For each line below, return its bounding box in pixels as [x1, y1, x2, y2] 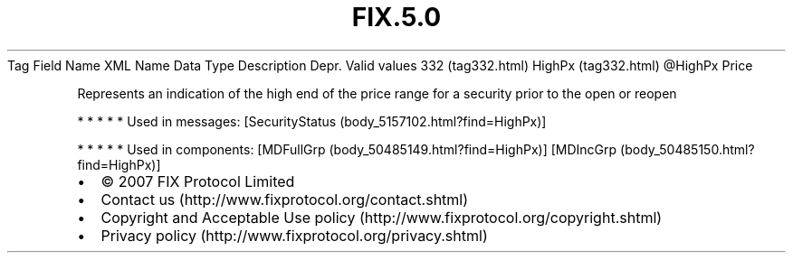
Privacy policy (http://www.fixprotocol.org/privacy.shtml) [100, 226, 488, 245]
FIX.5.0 [351, 2, 442, 32]
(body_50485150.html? [620, 141, 755, 157]
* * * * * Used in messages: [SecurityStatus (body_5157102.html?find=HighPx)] [77, 113, 547, 129]
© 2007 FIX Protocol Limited [100, 172, 295, 190]
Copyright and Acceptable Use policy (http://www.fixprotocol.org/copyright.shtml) [100, 208, 663, 227]
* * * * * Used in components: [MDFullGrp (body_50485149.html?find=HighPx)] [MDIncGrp [77, 141, 617, 157]
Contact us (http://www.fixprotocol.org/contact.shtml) [100, 190, 469, 209]
